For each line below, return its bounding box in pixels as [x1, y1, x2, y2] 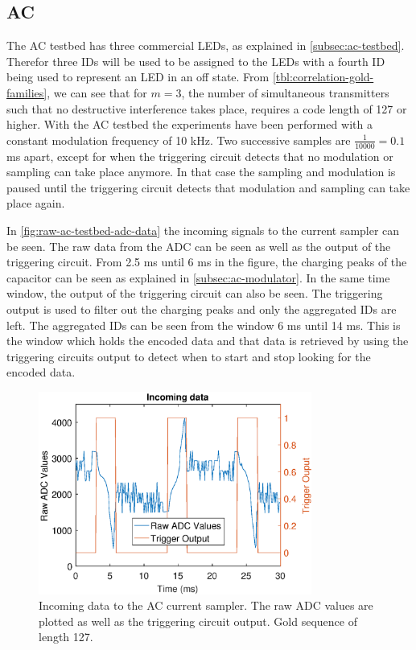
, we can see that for [47, 84, 147, 101]
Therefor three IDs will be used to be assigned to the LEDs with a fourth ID [6, 52, 385, 69]
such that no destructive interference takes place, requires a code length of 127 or [6, 100, 407, 117]
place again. [6, 195, 65, 212]
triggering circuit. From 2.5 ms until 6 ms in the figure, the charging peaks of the [6, 253, 407, 270]
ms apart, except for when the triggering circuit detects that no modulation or [6, 147, 393, 164]
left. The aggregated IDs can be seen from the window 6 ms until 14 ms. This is [6, 316, 401, 333]
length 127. [39, 628, 93, 645]
